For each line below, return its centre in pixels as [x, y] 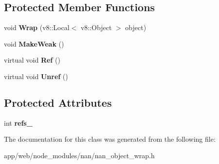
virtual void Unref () [36, 76]
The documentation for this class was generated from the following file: [110, 139]
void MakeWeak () [34, 43]
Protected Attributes [58, 102]
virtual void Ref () [32, 60]
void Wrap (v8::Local [37, 27]
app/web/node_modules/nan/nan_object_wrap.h [79, 155]
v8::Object [96, 27]
